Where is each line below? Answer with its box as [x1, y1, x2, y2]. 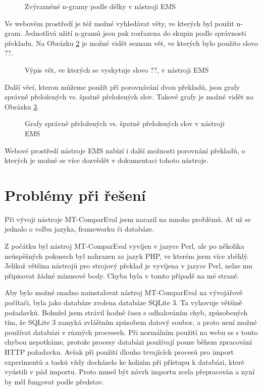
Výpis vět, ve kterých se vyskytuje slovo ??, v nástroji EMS [25, 64, 209, 75]
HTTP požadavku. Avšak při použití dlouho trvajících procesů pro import [5, 346, 234, 357]
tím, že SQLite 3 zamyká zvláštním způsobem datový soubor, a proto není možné [5, 317, 257, 327]
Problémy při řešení [5, 184, 146, 205]
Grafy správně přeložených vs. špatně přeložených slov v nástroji [25, 118, 225, 129]
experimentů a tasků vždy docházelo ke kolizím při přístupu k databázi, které [5, 356, 244, 367]
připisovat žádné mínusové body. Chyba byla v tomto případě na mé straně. [5, 270, 239, 281]
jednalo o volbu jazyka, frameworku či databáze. [5, 224, 154, 234]
